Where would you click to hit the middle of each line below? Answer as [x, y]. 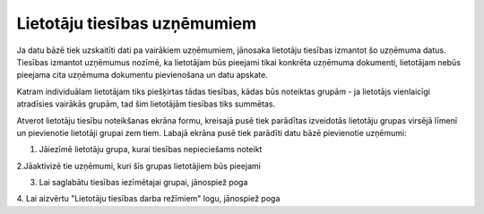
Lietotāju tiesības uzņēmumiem [137, 23]
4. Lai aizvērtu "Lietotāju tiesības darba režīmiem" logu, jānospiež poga [148, 199]
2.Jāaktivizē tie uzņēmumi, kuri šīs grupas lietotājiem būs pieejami [139, 166]
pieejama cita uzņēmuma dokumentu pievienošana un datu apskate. [142, 75]
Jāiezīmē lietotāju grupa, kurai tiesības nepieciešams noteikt [151, 150]
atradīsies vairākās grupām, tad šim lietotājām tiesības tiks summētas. [146, 104]
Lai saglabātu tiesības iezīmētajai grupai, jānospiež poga [143, 183]
